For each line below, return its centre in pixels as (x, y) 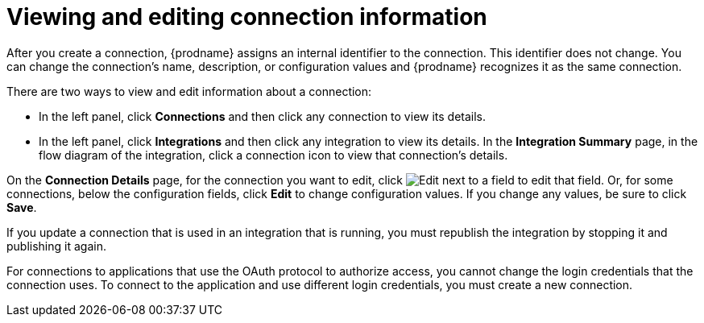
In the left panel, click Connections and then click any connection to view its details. (263, 116)
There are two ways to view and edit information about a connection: (189, 91)
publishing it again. (56, 246)
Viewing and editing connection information (247, 17)
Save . (22, 207)
